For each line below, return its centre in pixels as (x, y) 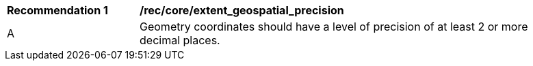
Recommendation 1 (57, 10)
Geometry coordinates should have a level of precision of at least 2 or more (334, 27)
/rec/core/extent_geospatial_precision (242, 10)
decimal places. (180, 40)
